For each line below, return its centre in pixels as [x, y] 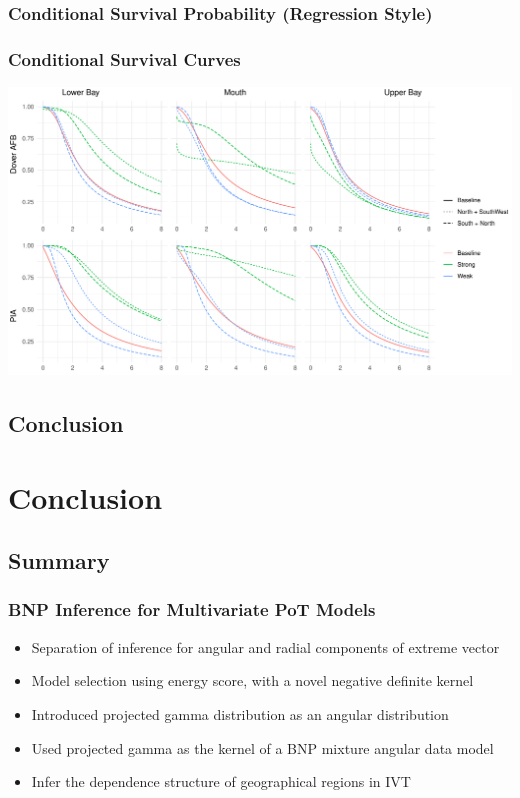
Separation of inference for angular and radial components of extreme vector [265, 646]
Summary [59, 560]
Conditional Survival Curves [124, 58]
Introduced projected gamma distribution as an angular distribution [240, 713]
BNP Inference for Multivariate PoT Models [192, 609]
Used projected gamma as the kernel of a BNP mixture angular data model [262, 747]
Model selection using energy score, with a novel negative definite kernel [252, 680]
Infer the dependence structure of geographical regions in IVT [221, 781]
